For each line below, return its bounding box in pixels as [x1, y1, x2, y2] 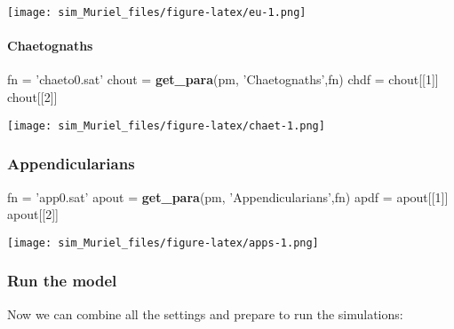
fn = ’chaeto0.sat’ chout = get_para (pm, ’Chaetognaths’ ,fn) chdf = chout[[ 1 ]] [7, 70, 439, 89]
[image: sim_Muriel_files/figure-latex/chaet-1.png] [7, 119, 325, 132]
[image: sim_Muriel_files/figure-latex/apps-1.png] [7, 236, 319, 249]
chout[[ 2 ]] [7, 88, 58, 106]
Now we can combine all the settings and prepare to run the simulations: [7, 304, 403, 323]
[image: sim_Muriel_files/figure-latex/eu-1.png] [7, 6, 307, 19]
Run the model [7, 270, 117, 292]
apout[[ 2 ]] [7, 205, 59, 223]
